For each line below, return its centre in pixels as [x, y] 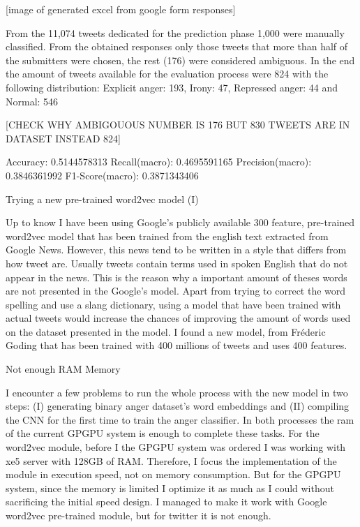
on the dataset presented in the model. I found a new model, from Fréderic [166, 331]
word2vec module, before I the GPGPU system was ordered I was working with [176, 447]
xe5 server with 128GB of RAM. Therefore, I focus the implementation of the [171, 460]
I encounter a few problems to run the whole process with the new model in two [177, 392]
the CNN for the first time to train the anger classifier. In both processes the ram [180, 419]
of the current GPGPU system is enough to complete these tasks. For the [163, 433]
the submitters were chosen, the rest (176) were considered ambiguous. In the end [180, 60]
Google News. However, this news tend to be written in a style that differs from [176, 250]
